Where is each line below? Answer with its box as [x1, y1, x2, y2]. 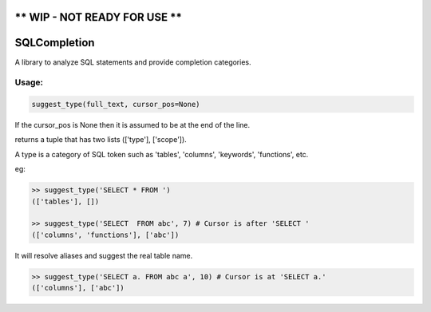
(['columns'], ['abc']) [31, 283, 125, 293]
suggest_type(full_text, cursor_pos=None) [31, 100, 200, 109]
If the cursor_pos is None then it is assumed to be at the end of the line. [14, 120, 251, 130]
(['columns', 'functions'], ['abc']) [31, 230, 180, 239]
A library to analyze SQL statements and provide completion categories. [14, 57, 251, 67]
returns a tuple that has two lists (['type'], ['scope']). [14, 135, 187, 144]
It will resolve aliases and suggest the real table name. [14, 251, 193, 260]
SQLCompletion [14, 36, 95, 49]
